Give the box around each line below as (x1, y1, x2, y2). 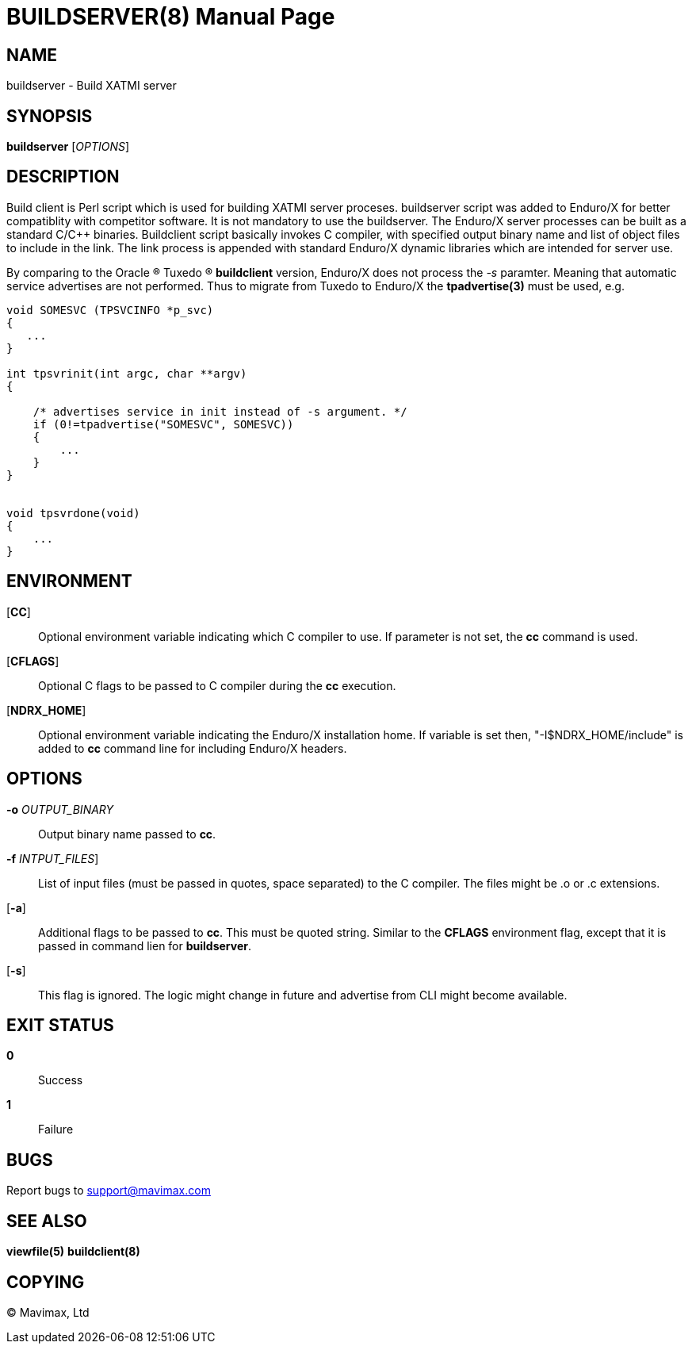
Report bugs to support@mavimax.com (6, 1183, 211, 1198)
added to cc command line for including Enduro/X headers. (38, 741, 347, 755)
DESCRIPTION (6, 167, 120, 187)
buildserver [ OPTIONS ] (6, 140, 130, 154)
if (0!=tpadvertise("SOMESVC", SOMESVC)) (32, 417, 294, 431)
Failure (38, 1122, 74, 1137)
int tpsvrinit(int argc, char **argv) (6, 366, 247, 380)
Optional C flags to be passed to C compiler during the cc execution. (38, 678, 396, 692)
